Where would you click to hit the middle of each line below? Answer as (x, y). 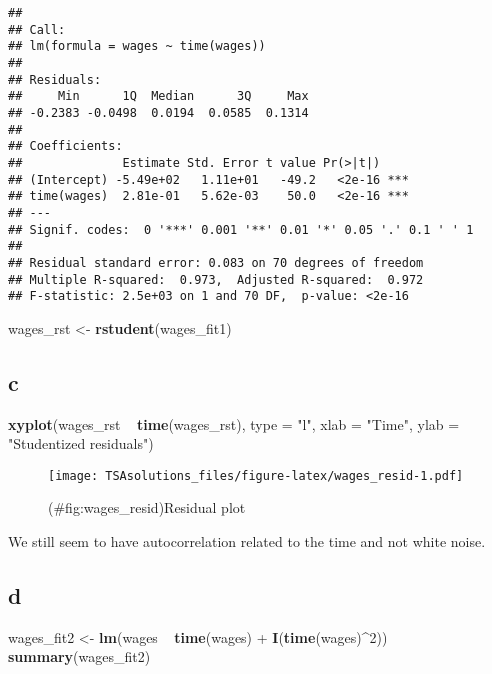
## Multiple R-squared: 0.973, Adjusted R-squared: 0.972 (216, 279)
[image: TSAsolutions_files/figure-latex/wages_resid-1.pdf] (256, 475)
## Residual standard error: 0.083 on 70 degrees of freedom (216, 262)
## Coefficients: (65, 146)
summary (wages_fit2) (79, 656)
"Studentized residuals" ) (81, 443)
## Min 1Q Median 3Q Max (158, 96)
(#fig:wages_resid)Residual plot (147, 507)
